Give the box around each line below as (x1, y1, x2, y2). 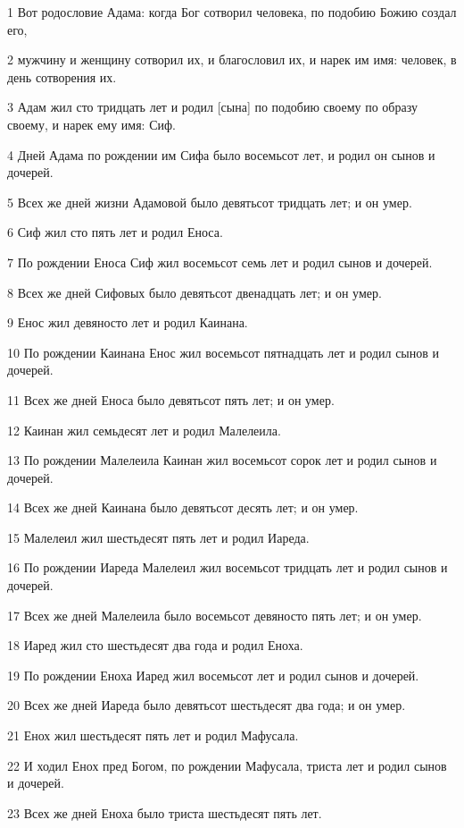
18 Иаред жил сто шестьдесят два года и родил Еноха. (7, 636, 303, 655)
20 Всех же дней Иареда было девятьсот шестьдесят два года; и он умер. (7, 696, 406, 714)
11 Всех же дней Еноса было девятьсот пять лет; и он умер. (7, 390, 335, 409)
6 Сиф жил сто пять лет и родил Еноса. (7, 223, 223, 241)
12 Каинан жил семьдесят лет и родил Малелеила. (7, 420, 281, 439)
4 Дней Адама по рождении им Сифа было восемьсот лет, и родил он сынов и (7, 145, 435, 164)
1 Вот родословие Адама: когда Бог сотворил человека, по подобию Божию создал (7, 3, 457, 21)
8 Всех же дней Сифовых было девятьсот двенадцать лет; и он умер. (7, 283, 382, 301)
